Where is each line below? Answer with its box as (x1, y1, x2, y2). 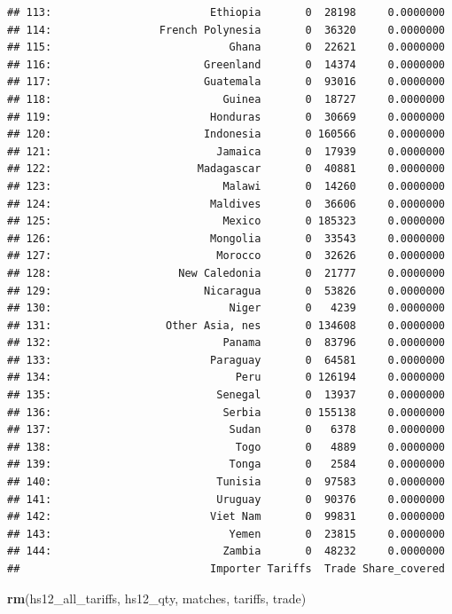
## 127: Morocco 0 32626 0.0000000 (7, 249, 445, 263)
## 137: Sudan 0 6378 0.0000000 (7, 423, 445, 437)
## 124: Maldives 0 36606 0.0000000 (7, 197, 445, 210)
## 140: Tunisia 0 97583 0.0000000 (7, 476, 445, 489)
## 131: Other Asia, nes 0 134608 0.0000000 (7, 319, 445, 332)
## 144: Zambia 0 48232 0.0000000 (7, 545, 445, 558)
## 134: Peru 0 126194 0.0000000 (7, 371, 445, 384)
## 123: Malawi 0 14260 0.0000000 (7, 179, 445, 193)
